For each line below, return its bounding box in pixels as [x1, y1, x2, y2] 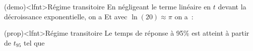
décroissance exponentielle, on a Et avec [4, 11, 128, 21]
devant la [218, 1, 246, 11]
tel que [23, 37, 45, 48]
